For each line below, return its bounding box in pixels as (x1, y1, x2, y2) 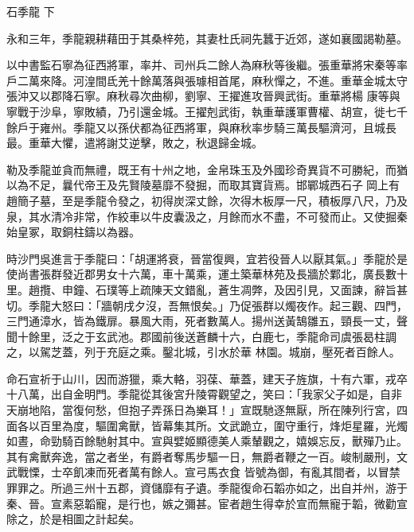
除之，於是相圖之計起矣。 (6, 511, 140, 527)
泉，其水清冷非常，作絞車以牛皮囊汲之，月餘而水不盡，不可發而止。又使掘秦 (6, 208, 408, 224)
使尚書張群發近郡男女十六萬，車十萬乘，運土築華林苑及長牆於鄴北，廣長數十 (6, 266, 408, 282)
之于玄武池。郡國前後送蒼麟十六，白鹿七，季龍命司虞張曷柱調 (72, 328, 396, 344)
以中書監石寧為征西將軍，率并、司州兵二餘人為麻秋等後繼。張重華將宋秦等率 (6, 56, 408, 73)
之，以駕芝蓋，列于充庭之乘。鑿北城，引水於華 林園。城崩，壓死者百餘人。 (6, 344, 400, 360)
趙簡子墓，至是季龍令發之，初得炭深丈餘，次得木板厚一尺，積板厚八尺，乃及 (6, 192, 408, 208)
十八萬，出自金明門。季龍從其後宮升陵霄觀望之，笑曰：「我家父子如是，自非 (6, 386, 402, 402)
